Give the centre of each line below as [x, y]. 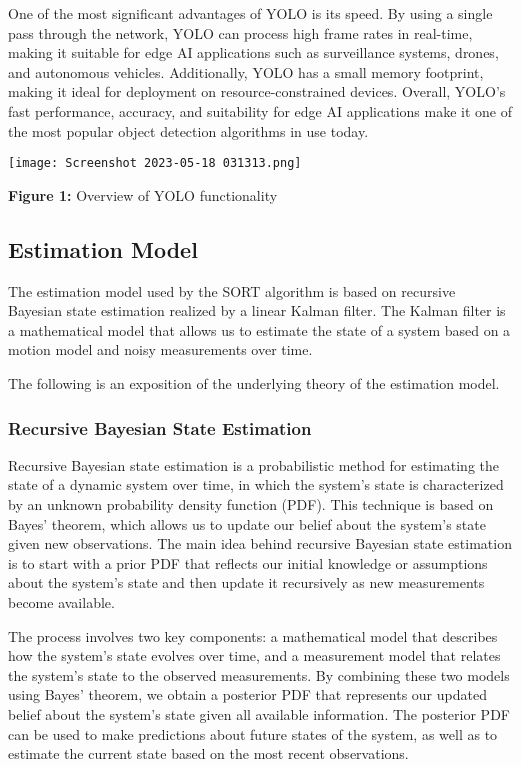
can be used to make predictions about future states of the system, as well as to [253, 733]
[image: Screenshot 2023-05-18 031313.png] [155, 163]
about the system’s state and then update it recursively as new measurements [246, 582]
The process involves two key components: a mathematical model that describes [253, 635]
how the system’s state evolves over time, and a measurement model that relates [254, 655]
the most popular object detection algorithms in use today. [188, 130]
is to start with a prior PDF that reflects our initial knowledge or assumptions [248, 562]
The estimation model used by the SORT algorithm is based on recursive [232, 290]
